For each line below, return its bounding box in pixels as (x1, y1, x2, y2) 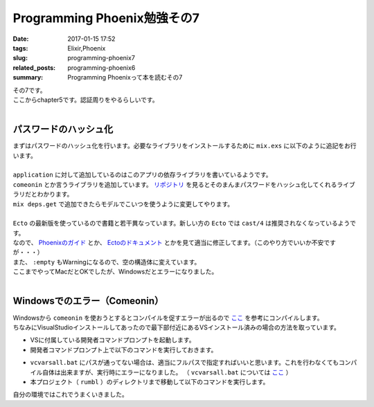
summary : (12, 73, 44, 82)
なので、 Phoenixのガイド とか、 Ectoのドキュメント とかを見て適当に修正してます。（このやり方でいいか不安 (12, 239, 324, 247)
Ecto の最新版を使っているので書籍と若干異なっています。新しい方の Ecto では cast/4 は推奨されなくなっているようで (12, 219, 357, 228)
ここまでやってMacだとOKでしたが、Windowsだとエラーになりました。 (12, 267, 218, 276)
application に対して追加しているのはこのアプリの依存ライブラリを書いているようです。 (12, 170, 272, 179)
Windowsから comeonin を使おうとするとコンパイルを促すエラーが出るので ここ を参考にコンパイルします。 (12, 314, 323, 322)
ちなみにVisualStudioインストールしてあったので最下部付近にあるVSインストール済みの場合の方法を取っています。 (12, 323, 341, 332)
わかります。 (37, 190, 73, 199)
